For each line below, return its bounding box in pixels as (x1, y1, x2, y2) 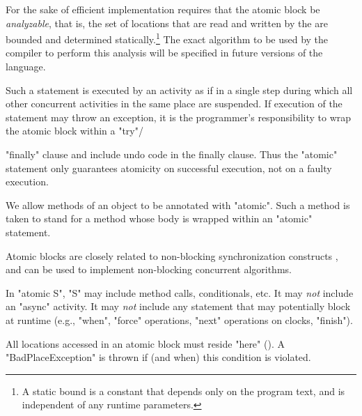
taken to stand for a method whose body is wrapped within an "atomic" (6, 211, 313, 226)
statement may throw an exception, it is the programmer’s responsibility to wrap (6, 109, 352, 124)
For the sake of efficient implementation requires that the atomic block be (6, 2, 320, 16)
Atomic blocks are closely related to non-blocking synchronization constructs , (6, 248, 338, 263)
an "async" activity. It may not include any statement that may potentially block (6, 299, 351, 314)
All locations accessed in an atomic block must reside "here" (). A (6, 336, 285, 350)
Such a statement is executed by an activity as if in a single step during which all (6, 82, 353, 97)
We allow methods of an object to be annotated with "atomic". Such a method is (6, 197, 350, 212)
